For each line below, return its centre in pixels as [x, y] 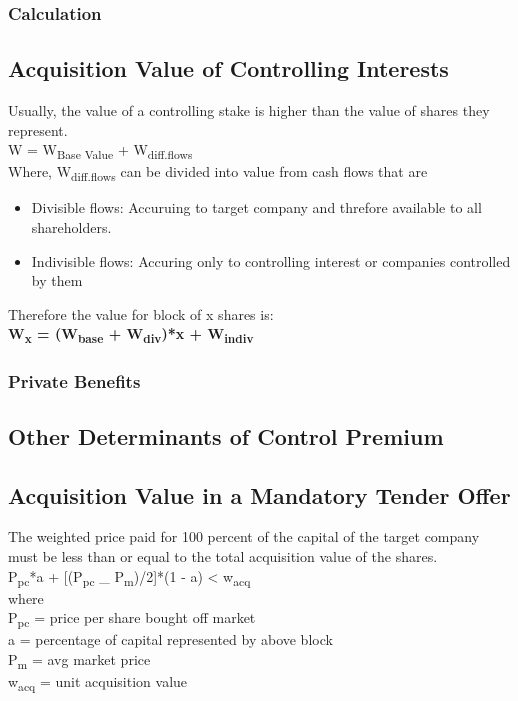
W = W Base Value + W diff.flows [100, 151]
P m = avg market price [79, 660]
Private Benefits [74, 380]
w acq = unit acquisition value [98, 682]
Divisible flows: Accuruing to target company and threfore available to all [256, 207]
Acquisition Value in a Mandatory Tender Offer [259, 494]
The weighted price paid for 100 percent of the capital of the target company [244, 536]
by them [57, 280]
